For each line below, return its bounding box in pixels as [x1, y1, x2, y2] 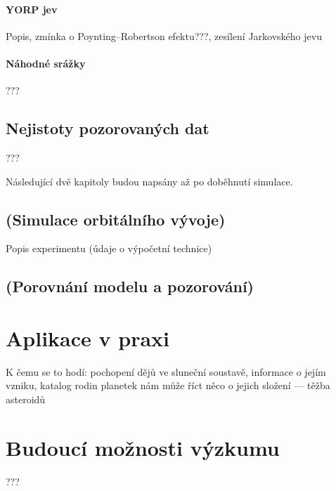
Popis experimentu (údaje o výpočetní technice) [6, 241, 212, 256]
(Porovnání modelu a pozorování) [6, 275, 254, 297]
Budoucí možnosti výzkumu [6, 433, 280, 461]
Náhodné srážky [6, 55, 86, 70]
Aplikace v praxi [6, 323, 169, 352]
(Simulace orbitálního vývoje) [6, 208, 226, 230]
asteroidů [6, 392, 46, 407]
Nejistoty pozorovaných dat [6, 117, 209, 139]
